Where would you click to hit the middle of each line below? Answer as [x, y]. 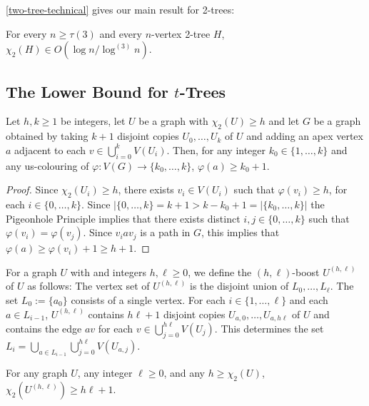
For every [26, 33]
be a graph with [173, 121]
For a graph [31, 271]
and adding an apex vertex [305, 136]
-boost [306, 271]
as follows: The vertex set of [89, 286]
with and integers [108, 271]
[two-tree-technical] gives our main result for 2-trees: [120, 9]
